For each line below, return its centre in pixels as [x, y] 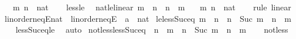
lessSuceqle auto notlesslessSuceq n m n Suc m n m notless [152, 30]
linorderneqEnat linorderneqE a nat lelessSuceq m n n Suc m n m [148, 18]
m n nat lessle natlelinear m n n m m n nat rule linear [152, 7]
